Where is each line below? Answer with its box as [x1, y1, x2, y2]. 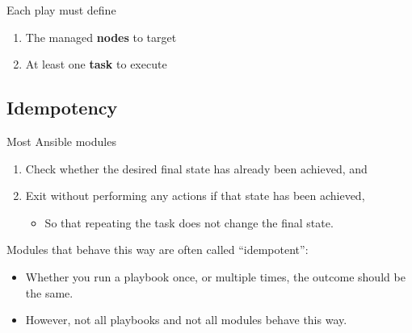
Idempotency [6, 95, 118, 120]
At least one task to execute [25, 56, 167, 73]
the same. [25, 284, 74, 301]
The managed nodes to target [25, 28, 177, 45]
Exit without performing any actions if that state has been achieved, [25, 187, 365, 204]
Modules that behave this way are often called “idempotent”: [6, 241, 309, 258]
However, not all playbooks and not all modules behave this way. [25, 311, 347, 328]
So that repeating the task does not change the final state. [44, 214, 334, 231]
